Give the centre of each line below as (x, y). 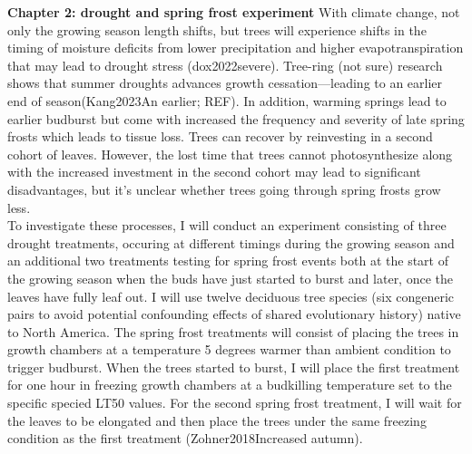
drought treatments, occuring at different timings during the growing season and (231, 242)
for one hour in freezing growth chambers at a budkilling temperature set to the (230, 385)
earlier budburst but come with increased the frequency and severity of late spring (236, 118)
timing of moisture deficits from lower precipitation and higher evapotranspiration (236, 48)
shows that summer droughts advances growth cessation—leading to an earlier (225, 83)
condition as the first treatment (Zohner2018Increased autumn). (185, 438)
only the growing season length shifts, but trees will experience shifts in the (217, 29)
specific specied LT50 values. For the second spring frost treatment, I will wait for (235, 403)
